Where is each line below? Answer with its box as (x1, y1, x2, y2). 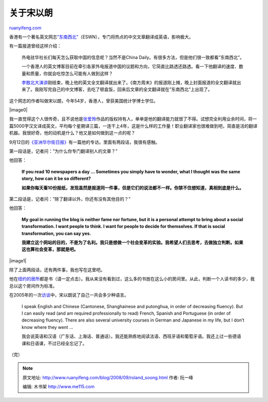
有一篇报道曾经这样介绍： (9, 43, 62, 49)
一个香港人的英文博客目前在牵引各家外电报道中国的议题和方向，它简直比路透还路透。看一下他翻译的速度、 (21, 64, 239, 70)
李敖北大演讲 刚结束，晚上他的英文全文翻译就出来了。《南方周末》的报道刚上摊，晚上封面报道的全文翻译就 (21, 80, 237, 85)
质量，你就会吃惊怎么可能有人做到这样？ (30, 70, 113, 77)
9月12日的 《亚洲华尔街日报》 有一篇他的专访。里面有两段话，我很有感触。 (9, 139, 160, 145)
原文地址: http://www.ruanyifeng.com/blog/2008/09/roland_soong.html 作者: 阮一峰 (22, 374, 194, 380)
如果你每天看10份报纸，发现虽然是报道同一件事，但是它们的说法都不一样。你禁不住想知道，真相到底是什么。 (21, 184, 244, 191)
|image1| (9, 257, 27, 263)
